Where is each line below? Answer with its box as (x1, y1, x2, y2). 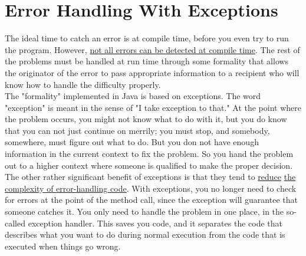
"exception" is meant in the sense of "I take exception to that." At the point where (5, 101, 301, 113)
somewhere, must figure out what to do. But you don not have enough (5, 136, 259, 148)
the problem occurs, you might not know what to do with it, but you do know (5, 113, 287, 125)
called (5, 216, 25, 229)
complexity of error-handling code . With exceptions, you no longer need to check (5, 182, 297, 194)
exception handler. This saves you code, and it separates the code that (28, 216, 282, 229)
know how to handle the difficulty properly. (5, 78, 161, 90)
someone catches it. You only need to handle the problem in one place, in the (5, 205, 284, 218)
